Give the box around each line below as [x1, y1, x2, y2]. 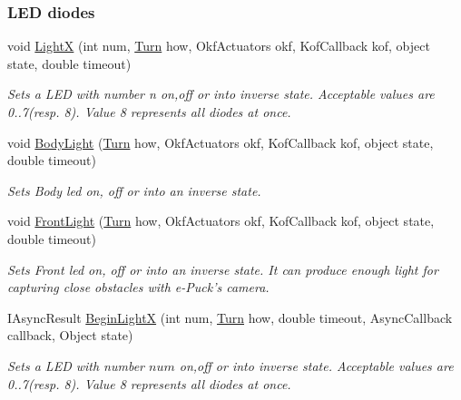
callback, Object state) [7, 326, 133, 345]
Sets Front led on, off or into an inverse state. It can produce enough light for [7, 259, 438, 278]
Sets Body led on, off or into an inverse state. [7, 180, 261, 200]
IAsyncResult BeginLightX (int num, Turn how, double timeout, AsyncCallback [7, 307, 453, 327]
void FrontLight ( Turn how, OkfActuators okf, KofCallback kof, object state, [7, 211, 435, 230]
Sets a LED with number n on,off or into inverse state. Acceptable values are [7, 84, 435, 103]
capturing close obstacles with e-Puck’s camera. [7, 278, 270, 297]
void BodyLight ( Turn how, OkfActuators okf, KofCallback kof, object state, [7, 132, 434, 151]
